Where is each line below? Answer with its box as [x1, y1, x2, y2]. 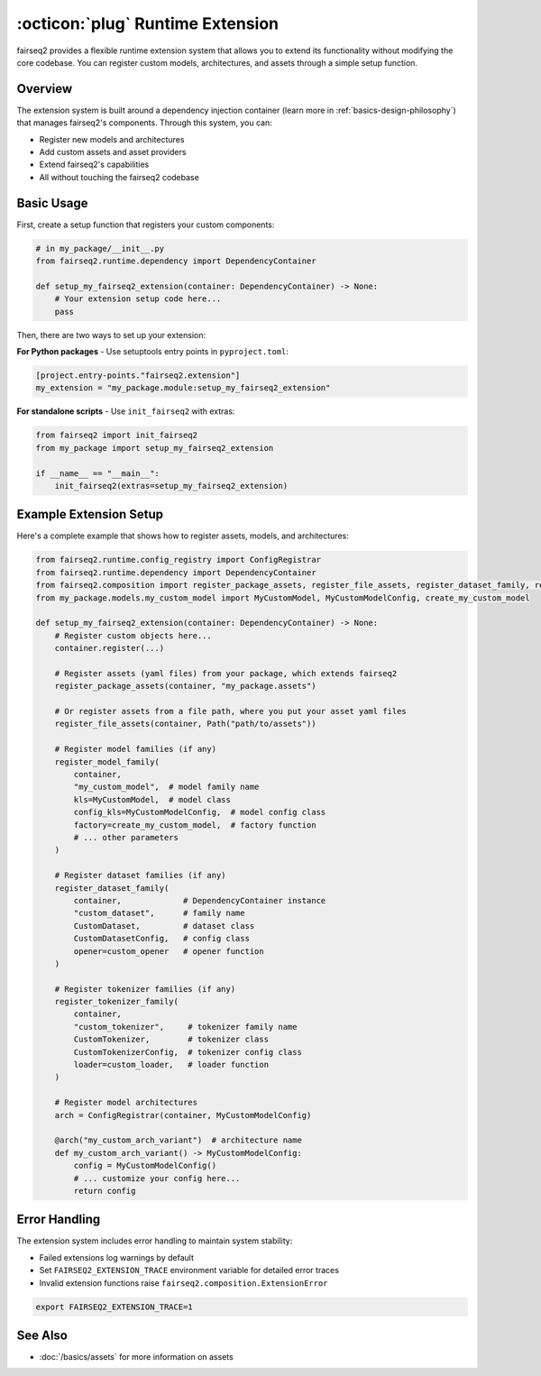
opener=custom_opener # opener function [73, 946, 265, 956]
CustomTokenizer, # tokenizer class [73, 1034, 270, 1045]
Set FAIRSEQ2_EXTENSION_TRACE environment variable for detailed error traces [39, 1265, 340, 1276]
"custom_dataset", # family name [73, 908, 245, 919]
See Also [16, 1328, 68, 1343]
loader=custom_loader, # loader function [73, 1060, 270, 1070]
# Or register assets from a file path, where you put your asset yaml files [54, 706, 408, 717]
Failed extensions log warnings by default [39, 1252, 194, 1262]
